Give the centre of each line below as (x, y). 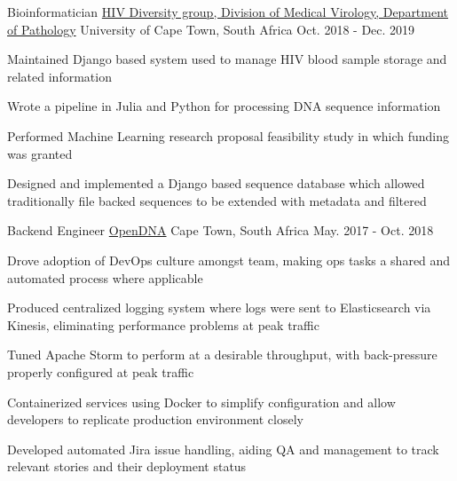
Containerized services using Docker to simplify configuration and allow (201, 402)
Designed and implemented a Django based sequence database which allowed (216, 183)
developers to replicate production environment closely (155, 419)
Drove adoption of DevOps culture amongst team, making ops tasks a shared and (229, 260)
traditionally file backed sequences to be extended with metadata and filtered (217, 200)
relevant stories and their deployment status (127, 466)
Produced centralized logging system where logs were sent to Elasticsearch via (219, 308)
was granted (40, 153)
